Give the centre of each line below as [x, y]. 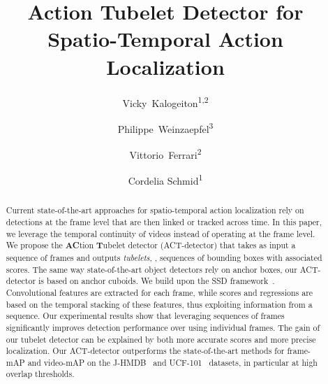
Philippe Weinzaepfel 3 [165, 127]
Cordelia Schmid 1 [165, 179]
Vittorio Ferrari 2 [165, 154]
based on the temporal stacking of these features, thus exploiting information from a [159, 304]
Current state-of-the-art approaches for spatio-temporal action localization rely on [155, 210]
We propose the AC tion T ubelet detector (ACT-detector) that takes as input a [151, 246]
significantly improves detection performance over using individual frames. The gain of [163, 327]
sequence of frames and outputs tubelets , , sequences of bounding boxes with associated [164, 257]
